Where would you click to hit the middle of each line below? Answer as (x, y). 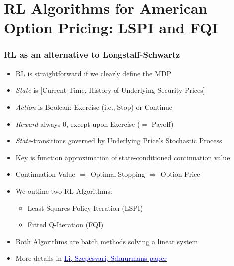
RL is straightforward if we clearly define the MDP (93, 73)
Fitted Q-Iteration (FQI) (65, 224)
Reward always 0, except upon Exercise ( (78, 124)
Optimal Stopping (118, 174)
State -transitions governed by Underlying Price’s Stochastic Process (119, 140)
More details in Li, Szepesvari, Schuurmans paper (91, 258)
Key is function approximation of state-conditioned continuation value (123, 157)
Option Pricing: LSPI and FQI (111, 28)
